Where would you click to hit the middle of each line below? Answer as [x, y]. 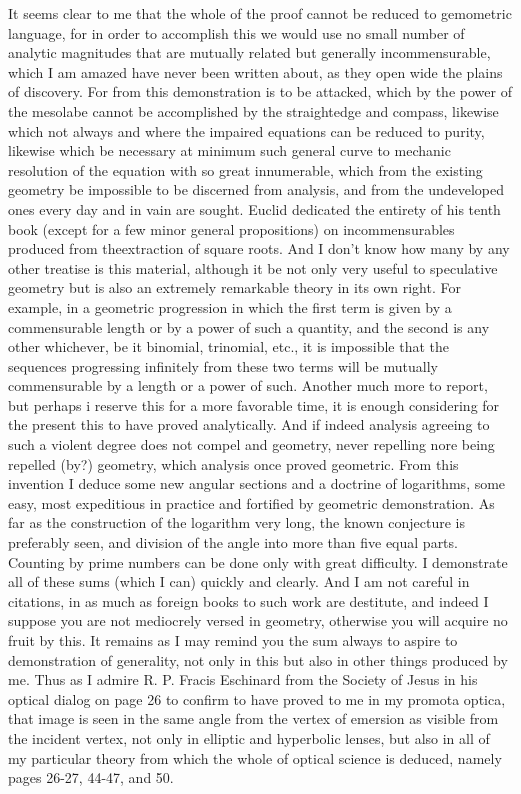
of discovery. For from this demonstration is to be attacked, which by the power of [260, 91]
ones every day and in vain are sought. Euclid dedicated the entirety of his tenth [254, 208]
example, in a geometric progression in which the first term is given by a [230, 306]
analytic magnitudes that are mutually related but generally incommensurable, [249, 52]
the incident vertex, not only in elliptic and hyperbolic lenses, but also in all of [249, 737]
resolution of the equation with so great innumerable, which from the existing [245, 169]
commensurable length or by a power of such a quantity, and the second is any [249, 326]
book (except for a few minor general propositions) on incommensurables [231, 228]
